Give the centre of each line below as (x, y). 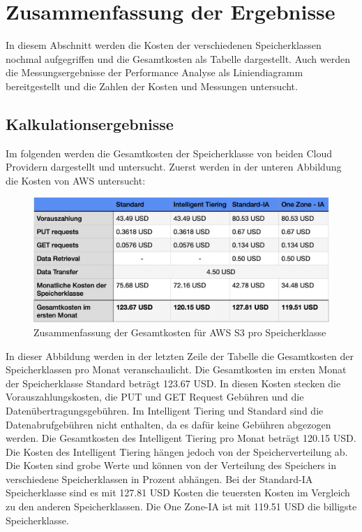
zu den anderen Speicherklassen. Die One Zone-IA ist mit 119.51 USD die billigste (181, 506)
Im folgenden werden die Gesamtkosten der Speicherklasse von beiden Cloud (169, 153)
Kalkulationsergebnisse (90, 123)
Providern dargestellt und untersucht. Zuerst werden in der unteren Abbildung (174, 167)
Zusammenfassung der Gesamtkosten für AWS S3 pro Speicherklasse (180, 332)
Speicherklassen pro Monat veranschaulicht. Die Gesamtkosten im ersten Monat (176, 369)
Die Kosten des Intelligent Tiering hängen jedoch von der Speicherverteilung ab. (177, 451)
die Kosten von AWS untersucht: (76, 180)
